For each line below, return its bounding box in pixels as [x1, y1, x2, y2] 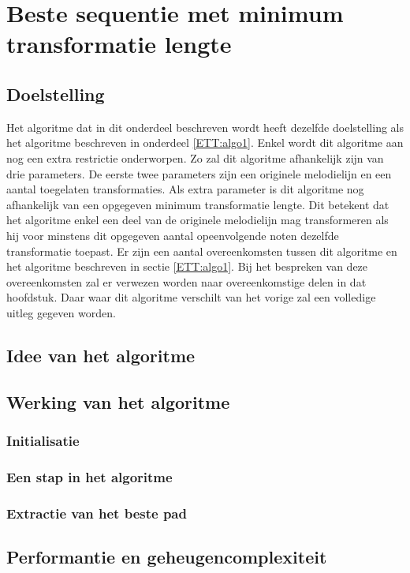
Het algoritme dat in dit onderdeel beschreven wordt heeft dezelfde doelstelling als [6, 118, 404, 135]
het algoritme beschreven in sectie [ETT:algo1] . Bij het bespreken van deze [6, 258, 368, 275]
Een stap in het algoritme [6, 466, 173, 486]
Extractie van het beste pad [6, 503, 187, 522]
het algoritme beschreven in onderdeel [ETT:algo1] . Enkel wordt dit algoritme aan [6, 134, 404, 151]
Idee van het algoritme [6, 343, 196, 367]
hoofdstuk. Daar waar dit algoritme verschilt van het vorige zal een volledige [6, 289, 376, 305]
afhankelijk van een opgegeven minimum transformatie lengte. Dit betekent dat [6, 196, 389, 212]
